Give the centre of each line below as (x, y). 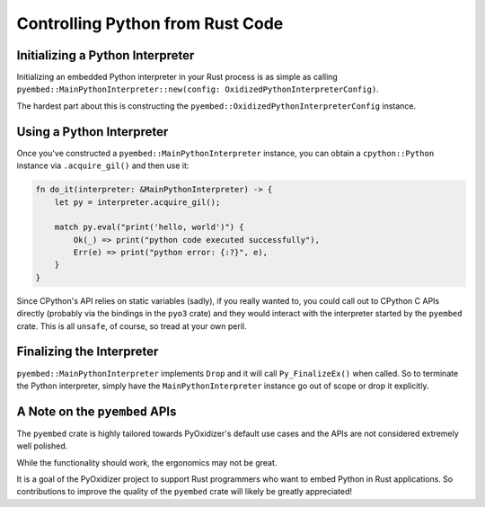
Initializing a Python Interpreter (106, 55)
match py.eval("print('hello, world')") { (149, 227)
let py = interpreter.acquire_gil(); (137, 202)
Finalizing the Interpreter (88, 352)
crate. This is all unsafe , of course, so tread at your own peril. (132, 326)
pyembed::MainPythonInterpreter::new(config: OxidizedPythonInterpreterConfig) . (198, 89)
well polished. (42, 446)
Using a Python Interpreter (93, 132)
